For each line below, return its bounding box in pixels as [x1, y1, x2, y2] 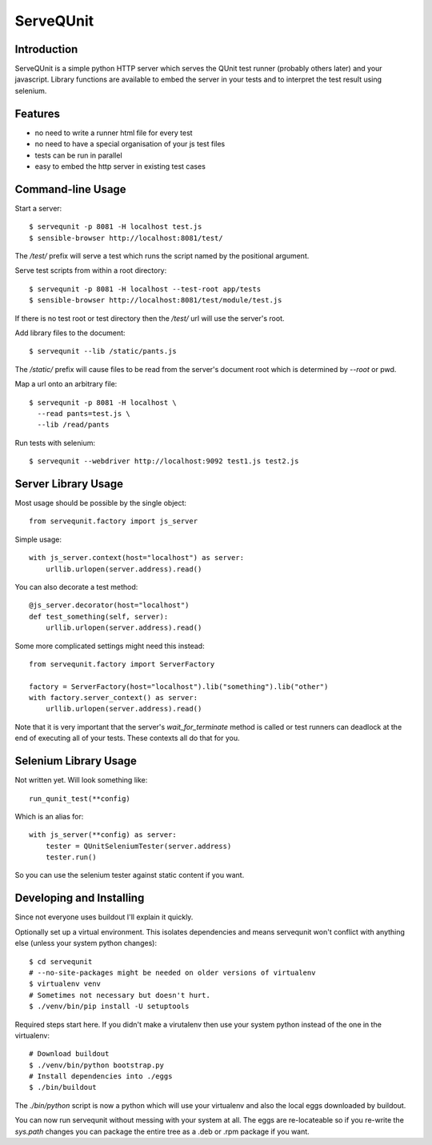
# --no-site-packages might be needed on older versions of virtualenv [29, 968, 316, 977]
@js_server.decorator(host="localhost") [29, 601, 190, 610]
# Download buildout [29, 1049, 110, 1059]
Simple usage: [14, 534, 62, 544]
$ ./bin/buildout [29, 1083, 97, 1092]
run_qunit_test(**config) [29, 794, 131, 803]
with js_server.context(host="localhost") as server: [29, 553, 244, 562]
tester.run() [45, 853, 97, 862]
